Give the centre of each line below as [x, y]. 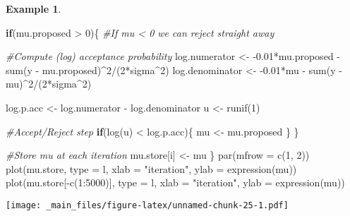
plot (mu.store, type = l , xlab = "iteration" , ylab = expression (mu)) [151, 168]
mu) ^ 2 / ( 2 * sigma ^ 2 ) [49, 84]
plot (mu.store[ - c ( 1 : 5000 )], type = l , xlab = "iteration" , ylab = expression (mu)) [175, 182]
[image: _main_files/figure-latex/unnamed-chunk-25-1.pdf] [147, 205]
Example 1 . [34, 8]
